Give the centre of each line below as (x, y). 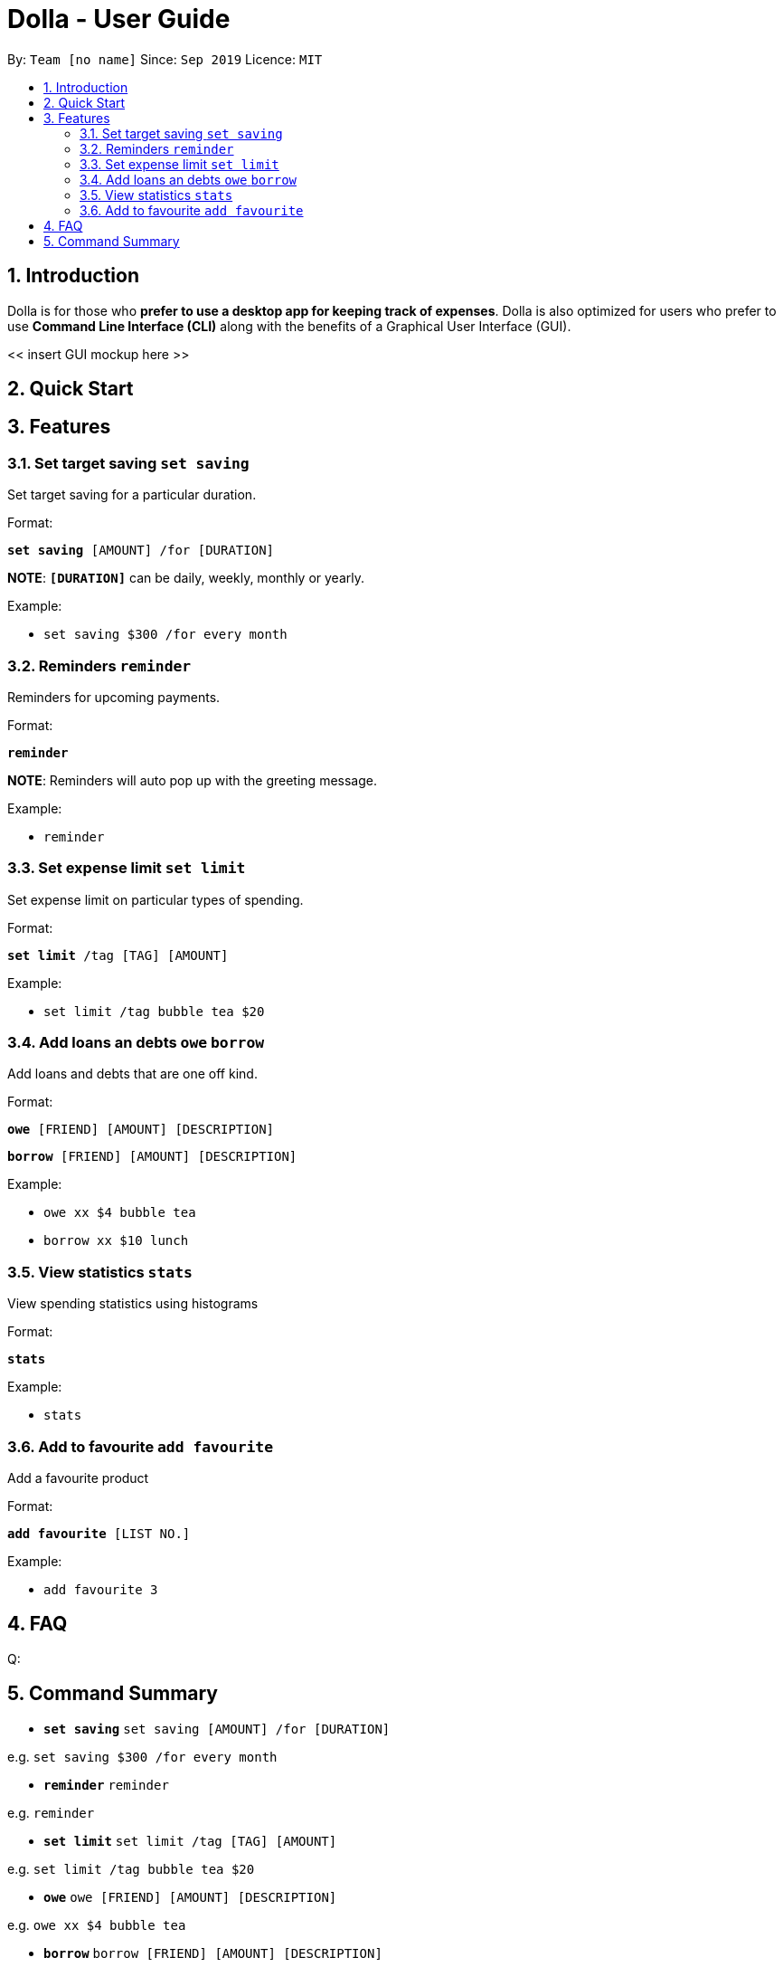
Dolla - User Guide (119, 19)
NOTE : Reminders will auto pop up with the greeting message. (192, 780)
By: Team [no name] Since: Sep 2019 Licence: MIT (165, 59)
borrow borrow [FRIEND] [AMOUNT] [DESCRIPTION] (213, 1953)
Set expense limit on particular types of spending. (156, 899)
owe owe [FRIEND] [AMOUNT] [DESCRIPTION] (190, 1897)
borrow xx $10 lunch (116, 1241)
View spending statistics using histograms (133, 1304)
